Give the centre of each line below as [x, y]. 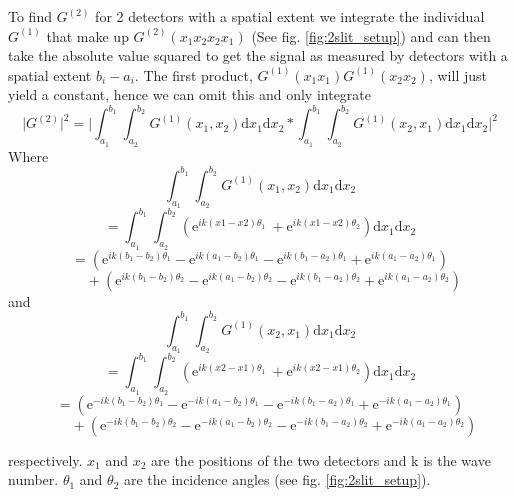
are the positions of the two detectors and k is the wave [321, 459]
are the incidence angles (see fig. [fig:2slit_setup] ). [277, 479]
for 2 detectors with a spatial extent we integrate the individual [290, 16]
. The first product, [193, 74]
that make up [87, 35]
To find [30, 16]
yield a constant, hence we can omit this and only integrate [190, 94]
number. [33, 479]
